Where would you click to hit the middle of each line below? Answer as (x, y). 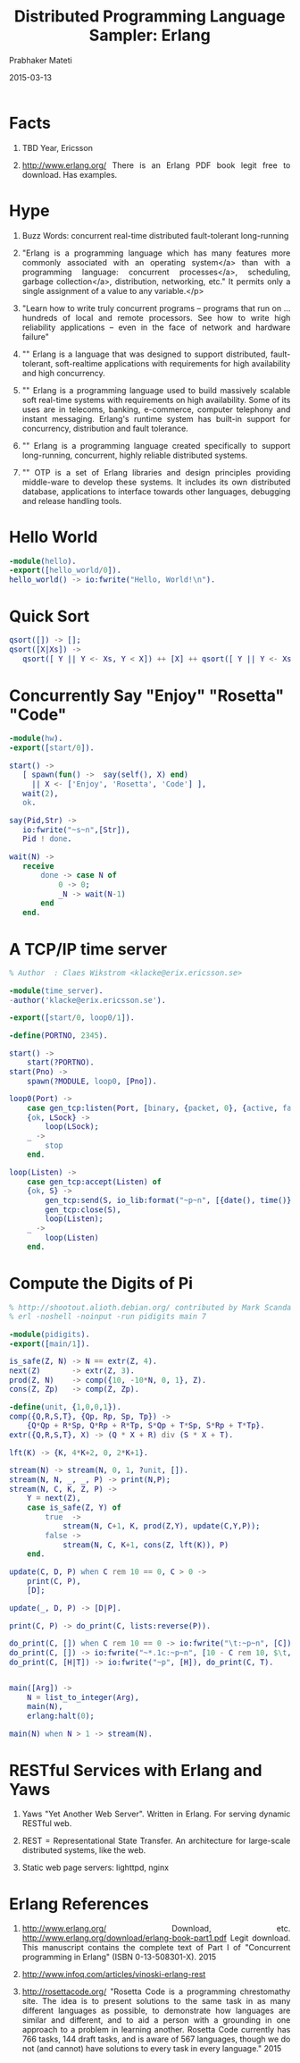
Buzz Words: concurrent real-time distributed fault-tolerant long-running (155, 235)
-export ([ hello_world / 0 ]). (65, 571)
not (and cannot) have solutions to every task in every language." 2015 (152, 2049)
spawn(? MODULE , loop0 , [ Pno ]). (92, 1081)
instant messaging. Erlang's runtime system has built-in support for (156, 418)
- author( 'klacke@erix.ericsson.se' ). (87, 1000)
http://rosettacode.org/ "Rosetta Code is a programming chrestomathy (156, 1991)
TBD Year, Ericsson (57, 147)
